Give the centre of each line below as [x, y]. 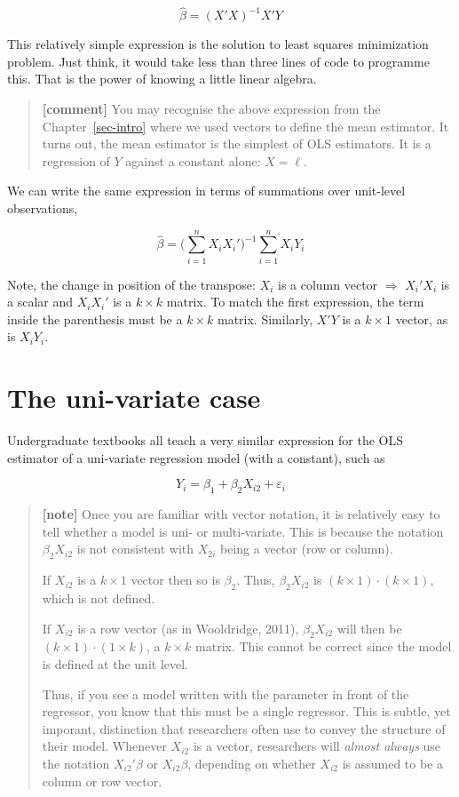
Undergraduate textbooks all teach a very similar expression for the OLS [206, 440]
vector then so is [175, 580]
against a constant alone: [193, 160]
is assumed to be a [393, 763]
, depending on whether [252, 763]
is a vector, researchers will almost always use [317, 746]
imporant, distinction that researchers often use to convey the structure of [244, 728]
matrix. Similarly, [265, 319]
